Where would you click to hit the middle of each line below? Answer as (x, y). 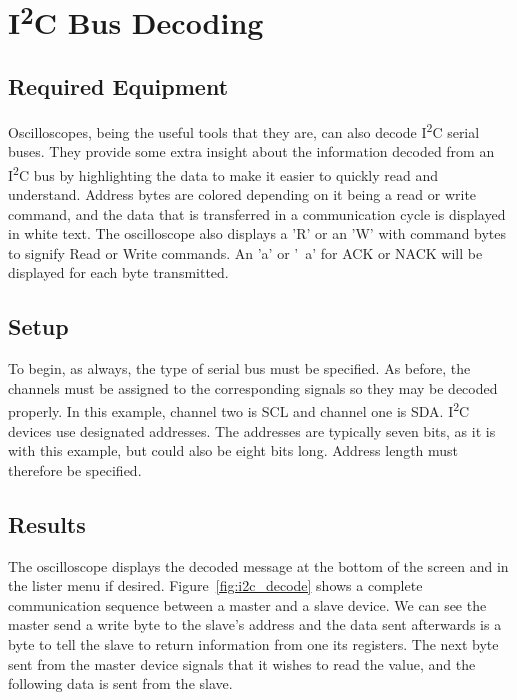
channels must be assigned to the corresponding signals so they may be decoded (253, 387)
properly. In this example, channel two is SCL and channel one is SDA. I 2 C (239, 410)
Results (47, 523)
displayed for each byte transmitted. (118, 272)
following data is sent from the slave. (120, 683)
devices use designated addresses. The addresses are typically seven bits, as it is (252, 430)
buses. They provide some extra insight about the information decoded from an (251, 151)
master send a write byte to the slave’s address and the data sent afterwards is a (255, 624)
